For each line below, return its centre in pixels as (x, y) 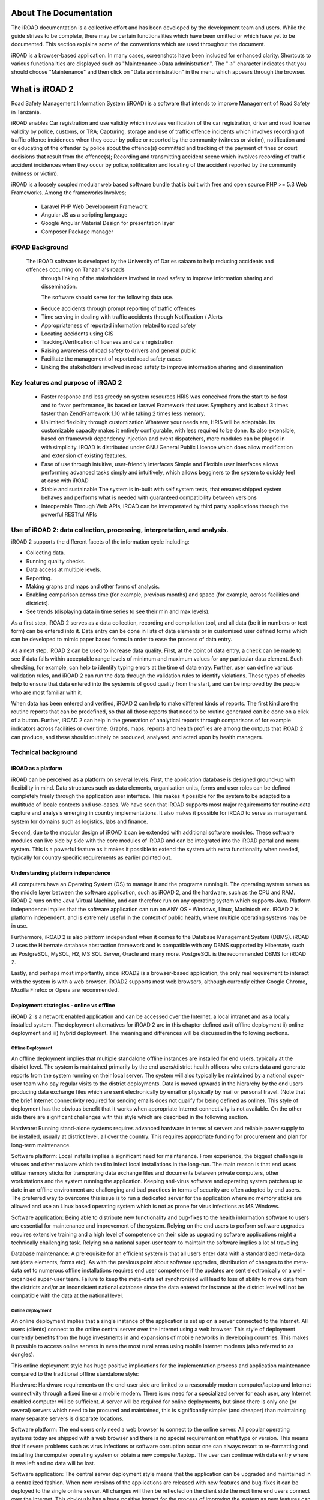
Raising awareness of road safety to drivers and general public (118, 350)
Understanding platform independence (61, 873)
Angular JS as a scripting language (84, 215)
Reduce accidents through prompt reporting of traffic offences (118, 308)
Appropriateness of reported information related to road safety (118, 325)
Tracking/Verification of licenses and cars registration (107, 342)
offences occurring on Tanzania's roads (76, 269)
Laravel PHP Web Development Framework (94, 206)
